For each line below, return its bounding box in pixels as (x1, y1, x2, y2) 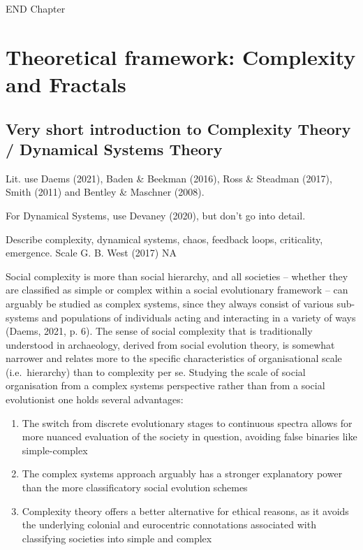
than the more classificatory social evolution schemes (22, 480, 248, 495)
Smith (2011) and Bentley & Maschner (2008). (6, 184, 205, 199)
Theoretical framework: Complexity (6, 42, 356, 71)
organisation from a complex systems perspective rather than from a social (6, 378, 325, 393)
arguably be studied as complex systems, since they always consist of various (6, 296, 334, 310)
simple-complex (22, 442, 88, 457)
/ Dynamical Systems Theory (6, 138, 223, 159)
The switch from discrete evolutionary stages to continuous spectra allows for (22, 415, 353, 430)
